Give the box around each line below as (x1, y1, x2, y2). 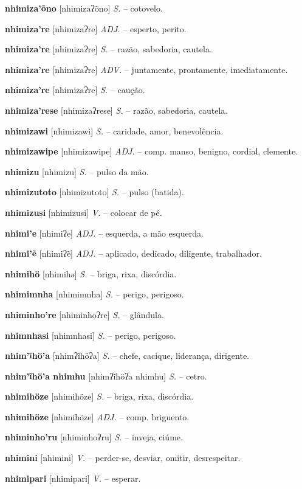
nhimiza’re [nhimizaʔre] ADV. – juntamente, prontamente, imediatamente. (5, 63, 288, 75)
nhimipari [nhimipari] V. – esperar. (5, 471, 141, 484)
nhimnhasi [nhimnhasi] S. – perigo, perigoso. (5, 328, 176, 341)
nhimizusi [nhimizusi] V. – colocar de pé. (5, 206, 162, 218)
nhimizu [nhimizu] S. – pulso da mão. (5, 165, 149, 178)
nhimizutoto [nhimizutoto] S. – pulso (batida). (5, 186, 184, 198)
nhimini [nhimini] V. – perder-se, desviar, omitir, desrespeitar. (5, 451, 241, 464)
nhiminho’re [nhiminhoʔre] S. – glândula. (5, 308, 164, 321)
